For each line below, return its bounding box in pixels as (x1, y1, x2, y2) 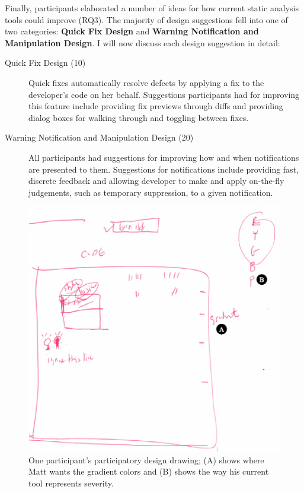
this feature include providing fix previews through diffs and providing (28, 100, 283, 112)
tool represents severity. (28, 476, 114, 489)
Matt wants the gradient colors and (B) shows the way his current (28, 465, 269, 478)
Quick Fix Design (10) (5, 56, 86, 69)
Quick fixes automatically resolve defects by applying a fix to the (28, 76, 264, 88)
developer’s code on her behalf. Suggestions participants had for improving (28, 88, 300, 100)
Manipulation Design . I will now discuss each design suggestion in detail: (5, 36, 280, 49)
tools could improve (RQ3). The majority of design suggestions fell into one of (5, 13, 288, 26)
